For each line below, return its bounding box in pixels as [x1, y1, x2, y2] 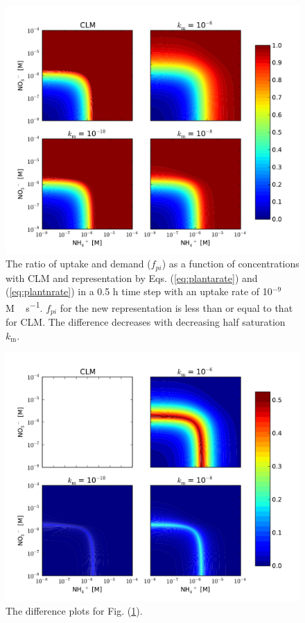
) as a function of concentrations [162, 256, 299, 271]
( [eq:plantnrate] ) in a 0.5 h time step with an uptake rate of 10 [6, 284, 272, 299]
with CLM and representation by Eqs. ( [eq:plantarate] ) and [6, 270, 258, 285]
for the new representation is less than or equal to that [60, 300, 293, 315]
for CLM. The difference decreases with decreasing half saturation [6, 315, 286, 329]
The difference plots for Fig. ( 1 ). [6, 603, 143, 617]
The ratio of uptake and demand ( [6, 256, 151, 271]
